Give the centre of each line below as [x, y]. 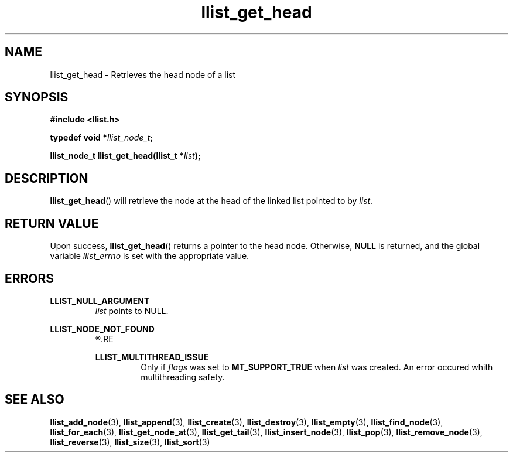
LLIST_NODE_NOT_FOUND [102, 329]
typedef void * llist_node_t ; [102, 138]
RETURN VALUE [52, 223]
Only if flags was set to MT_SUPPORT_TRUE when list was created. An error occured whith [317, 367]
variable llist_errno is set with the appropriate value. [150, 256]
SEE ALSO [35, 400]
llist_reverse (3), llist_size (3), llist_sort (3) [130, 442]
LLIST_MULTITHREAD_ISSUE [152, 357]
